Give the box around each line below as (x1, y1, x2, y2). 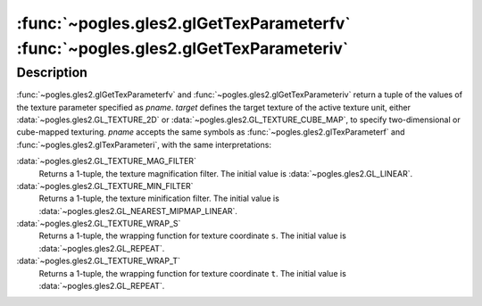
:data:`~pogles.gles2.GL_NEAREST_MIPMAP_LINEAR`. (38, 205, 238, 216)
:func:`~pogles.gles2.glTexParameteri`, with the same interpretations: (16, 139, 272, 150)
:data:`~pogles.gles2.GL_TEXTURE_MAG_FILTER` (16, 156, 196, 167)
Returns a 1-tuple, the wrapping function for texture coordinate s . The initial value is (38, 230, 347, 241)
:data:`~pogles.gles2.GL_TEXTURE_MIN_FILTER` (16, 180, 194, 191)
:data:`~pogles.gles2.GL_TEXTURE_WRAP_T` (16, 255, 181, 267)
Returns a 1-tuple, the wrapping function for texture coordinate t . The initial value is (38, 268, 347, 278)
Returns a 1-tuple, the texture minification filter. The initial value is (38, 193, 280, 204)
